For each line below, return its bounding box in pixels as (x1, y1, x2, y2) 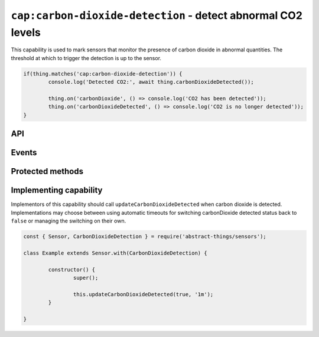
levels (11, 25, 41, 39)
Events (11, 148, 37, 158)
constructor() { (48, 266, 96, 273)
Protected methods (11, 166, 84, 176)
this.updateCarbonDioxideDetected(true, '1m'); (73, 291, 214, 297)
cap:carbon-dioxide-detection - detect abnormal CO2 (11, 9, 302, 22)
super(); (73, 274, 99, 281)
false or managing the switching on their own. (11, 217, 126, 224)
